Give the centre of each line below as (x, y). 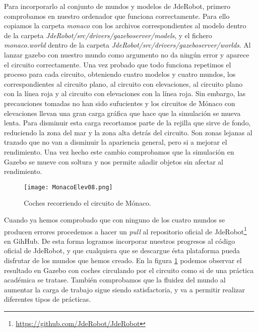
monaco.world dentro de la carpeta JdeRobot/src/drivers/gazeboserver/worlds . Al (128, 45)
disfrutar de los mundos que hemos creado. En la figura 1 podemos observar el (123, 260)
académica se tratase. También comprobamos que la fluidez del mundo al (115, 280)
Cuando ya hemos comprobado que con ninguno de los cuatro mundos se (115, 219)
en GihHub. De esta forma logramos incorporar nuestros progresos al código (120, 241)
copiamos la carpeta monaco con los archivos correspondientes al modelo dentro (125, 26)
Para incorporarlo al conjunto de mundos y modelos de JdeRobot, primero (117, 6)
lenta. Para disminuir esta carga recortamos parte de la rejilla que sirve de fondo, (128, 123)
